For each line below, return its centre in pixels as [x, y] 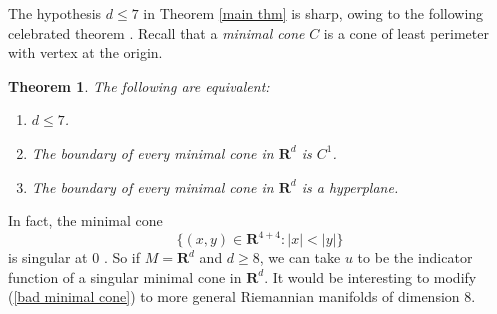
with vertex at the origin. [85, 52]
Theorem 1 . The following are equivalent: [139, 85]
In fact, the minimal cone [85, 220]
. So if [122, 257]
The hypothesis [55, 13]
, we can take [300, 257]
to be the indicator [415, 257]
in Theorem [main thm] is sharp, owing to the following [313, 13]
